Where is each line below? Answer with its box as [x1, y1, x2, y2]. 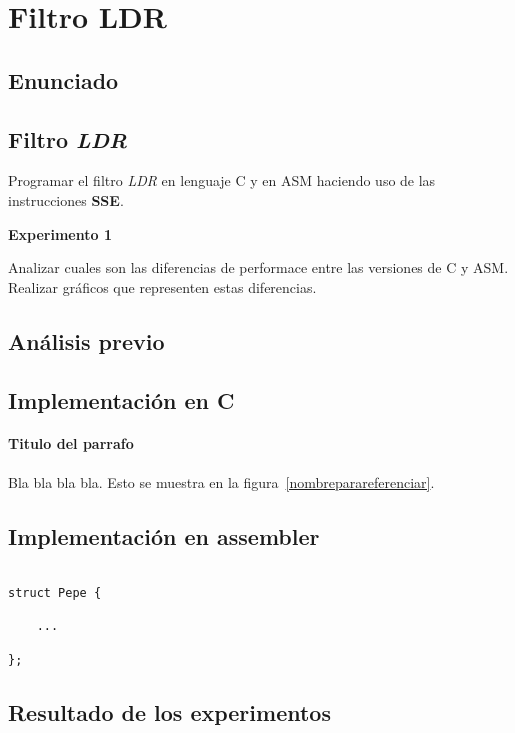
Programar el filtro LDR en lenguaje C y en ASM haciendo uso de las [8, 170, 436, 191]
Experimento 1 [8, 223, 112, 244]
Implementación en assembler [8, 520, 320, 551]
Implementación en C [8, 384, 235, 415]
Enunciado [8, 64, 119, 95]
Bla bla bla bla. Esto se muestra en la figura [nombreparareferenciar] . [8, 471, 435, 492]
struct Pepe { [8, 586, 102, 601]
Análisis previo [8, 325, 165, 356]
